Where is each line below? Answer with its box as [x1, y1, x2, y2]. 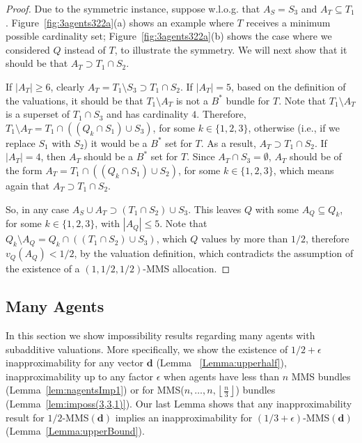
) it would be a [84, 135, 148, 150]
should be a [84, 149, 134, 164]
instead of [64, 42, 106, 56]
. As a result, [200, 135, 256, 150]
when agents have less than [164, 368, 279, 383]
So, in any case [6, 201, 70, 216]
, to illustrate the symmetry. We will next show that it [114, 42, 347, 56]
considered [6, 42, 50, 56]
